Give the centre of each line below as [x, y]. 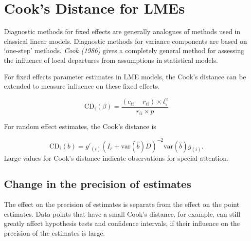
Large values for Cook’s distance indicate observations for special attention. [117, 158]
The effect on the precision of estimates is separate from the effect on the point [122, 204]
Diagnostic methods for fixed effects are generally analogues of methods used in [122, 31]
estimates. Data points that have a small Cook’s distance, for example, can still [122, 213]
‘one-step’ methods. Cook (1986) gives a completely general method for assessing [124, 50]
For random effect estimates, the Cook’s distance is [80, 126]
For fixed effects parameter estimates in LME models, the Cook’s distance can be [125, 76]
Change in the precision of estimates [98, 184]
